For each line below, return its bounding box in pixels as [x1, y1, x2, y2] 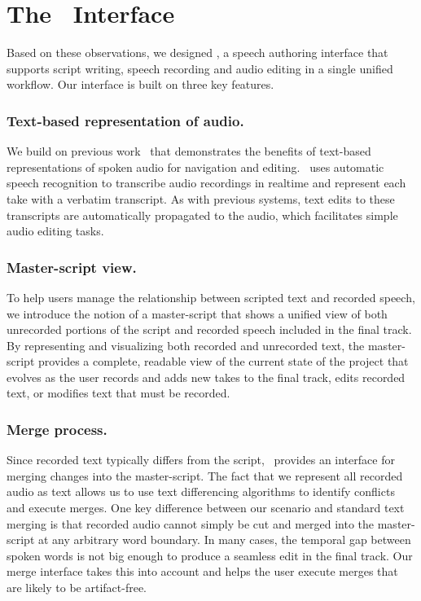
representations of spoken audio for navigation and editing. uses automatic [7, 158, 384, 175]
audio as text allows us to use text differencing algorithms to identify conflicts [7, 483, 395, 500]
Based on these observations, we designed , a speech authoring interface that [7, 44, 388, 61]
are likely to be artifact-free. [7, 579, 147, 596]
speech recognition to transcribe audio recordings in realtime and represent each [7, 174, 406, 191]
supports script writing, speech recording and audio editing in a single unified [7, 59, 393, 77]
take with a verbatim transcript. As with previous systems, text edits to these [7, 190, 395, 207]
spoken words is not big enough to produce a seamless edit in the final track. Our [7, 546, 413, 564]
